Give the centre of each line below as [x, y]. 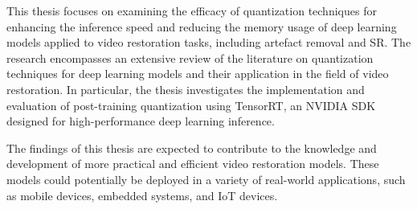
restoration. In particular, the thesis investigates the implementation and [186, 89]
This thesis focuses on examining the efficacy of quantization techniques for [192, 10]
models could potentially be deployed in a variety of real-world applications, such [206, 179]
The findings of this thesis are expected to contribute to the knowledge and [192, 148]
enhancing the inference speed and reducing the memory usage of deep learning [202, 26]
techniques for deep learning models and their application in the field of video [198, 74]
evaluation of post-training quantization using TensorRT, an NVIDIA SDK [191, 105]
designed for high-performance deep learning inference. [141, 121]
